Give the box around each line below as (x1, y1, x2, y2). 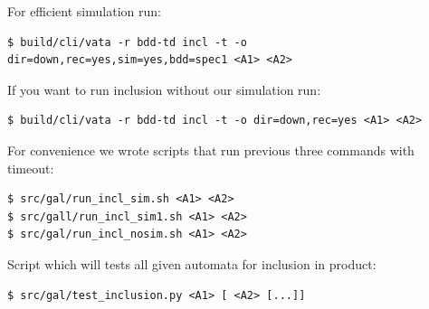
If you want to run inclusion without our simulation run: (7, 80, 321, 98)
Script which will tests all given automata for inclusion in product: (7, 254, 377, 273)
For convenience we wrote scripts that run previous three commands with (7, 140, 415, 159)
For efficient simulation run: (7, 2, 161, 20)
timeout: (7, 158, 54, 177)
